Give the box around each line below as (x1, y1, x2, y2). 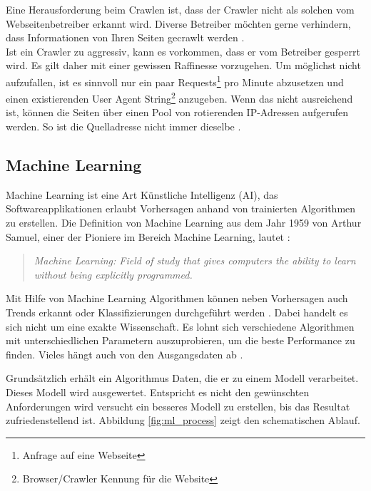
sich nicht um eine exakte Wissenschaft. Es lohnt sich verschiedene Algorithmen (6, 319, 355, 334)
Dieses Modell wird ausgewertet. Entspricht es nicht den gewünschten (6, 384, 310, 399)
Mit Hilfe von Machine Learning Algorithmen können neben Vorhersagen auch (6, 291, 348, 306)
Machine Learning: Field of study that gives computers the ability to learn (34, 253, 356, 268)
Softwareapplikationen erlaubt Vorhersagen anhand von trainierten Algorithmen (6, 201, 356, 216)
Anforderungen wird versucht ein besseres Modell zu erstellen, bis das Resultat (6, 398, 350, 413)
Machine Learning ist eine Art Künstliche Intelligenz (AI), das (6, 187, 278, 202)
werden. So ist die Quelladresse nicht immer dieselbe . (6, 119, 241, 134)
